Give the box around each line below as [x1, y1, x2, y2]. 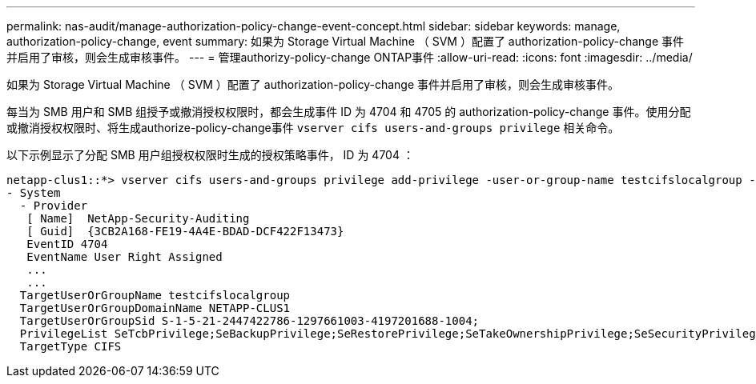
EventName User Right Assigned [26, 250, 223, 263]
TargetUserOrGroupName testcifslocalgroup [19, 289, 291, 302]
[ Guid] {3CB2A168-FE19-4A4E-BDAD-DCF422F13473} [26, 225, 344, 238]
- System [6, 186, 61, 199]
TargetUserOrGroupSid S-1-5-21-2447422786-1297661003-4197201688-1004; [19, 314, 480, 327]
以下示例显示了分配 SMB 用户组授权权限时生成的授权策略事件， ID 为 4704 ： [6, 148, 414, 162]
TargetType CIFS [19, 340, 122, 353]
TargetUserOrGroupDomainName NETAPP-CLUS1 [19, 302, 291, 314]
